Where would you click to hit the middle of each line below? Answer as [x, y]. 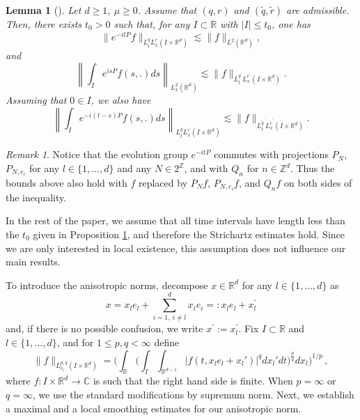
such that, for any [152, 24]
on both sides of [318, 182]
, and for [75, 342]
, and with [206, 168]
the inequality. [36, 197]
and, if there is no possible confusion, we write [104, 328]
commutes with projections [271, 154]
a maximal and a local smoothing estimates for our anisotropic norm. [154, 408]
